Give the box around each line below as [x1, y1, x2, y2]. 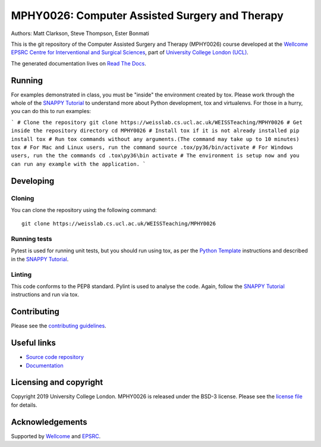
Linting [11, 270, 32, 279]
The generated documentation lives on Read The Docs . [11, 60, 147, 67]
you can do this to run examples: [11, 108, 92, 115]
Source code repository [26, 354, 84, 361]
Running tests [11, 235, 52, 243]
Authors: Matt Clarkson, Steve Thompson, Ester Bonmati [11, 30, 150, 37]
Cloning [11, 194, 34, 202]
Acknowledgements [11, 417, 87, 427]
